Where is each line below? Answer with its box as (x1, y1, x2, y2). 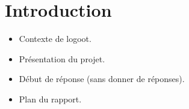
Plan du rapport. (19, 92, 82, 105)
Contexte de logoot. (19, 32, 91, 45)
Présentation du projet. (19, 52, 105, 65)
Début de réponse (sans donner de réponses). (19, 72, 185, 85)
